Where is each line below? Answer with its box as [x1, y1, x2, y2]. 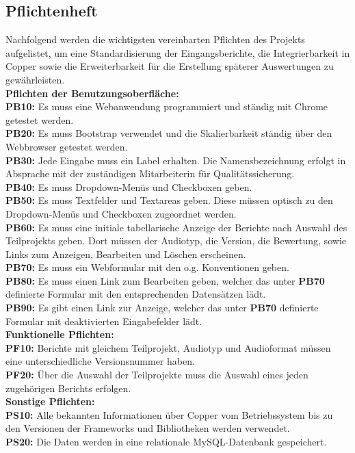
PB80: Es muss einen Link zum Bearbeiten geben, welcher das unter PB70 [5, 273, 325, 287]
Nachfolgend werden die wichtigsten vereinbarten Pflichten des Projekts [5, 32, 305, 47]
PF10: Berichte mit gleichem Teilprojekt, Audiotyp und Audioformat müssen [5, 340, 331, 354]
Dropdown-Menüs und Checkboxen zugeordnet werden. [5, 206, 237, 220]
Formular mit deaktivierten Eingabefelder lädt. [5, 313, 202, 328]
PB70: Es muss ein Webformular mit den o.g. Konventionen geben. [5, 260, 289, 274]
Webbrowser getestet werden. [5, 139, 128, 153]
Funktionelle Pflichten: [5, 327, 114, 341]
